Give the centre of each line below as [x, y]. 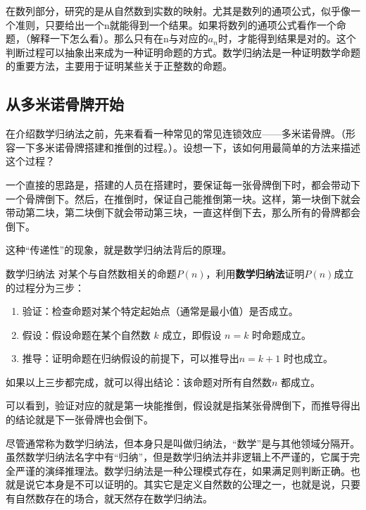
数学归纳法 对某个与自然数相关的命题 [91, 273]
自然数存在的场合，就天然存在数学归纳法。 [114, 498]
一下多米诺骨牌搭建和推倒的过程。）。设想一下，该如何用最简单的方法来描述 [188, 147]
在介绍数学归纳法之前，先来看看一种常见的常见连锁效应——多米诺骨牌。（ [176, 133]
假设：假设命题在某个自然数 [86, 334]
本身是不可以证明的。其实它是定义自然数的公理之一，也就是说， [193, 484]
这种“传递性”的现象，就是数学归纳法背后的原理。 [119, 250]
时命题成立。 [282, 334]
